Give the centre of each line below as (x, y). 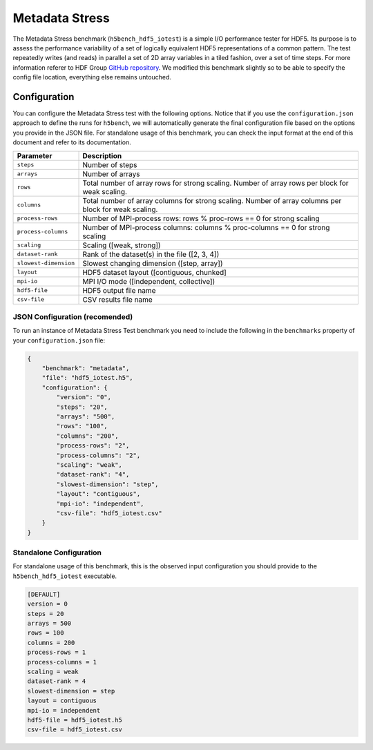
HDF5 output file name (119, 290)
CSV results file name (118, 299)
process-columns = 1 (62, 662)
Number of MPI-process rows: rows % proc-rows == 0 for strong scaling (201, 218)
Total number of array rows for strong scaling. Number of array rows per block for (216, 183)
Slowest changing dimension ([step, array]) (153, 263)
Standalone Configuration (57, 552)
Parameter (35, 155)
